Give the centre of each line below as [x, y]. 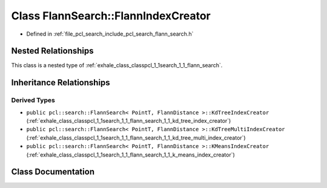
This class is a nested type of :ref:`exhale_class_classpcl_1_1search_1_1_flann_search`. [117, 65]
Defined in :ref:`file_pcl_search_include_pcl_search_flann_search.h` [110, 34]
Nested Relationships [52, 51]
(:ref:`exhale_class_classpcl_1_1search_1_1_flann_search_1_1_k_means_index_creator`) [131, 155]
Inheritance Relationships [61, 83]
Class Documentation [53, 172]
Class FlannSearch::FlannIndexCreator [111, 16]
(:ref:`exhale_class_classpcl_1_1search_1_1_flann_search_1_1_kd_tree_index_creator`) [129, 121]
